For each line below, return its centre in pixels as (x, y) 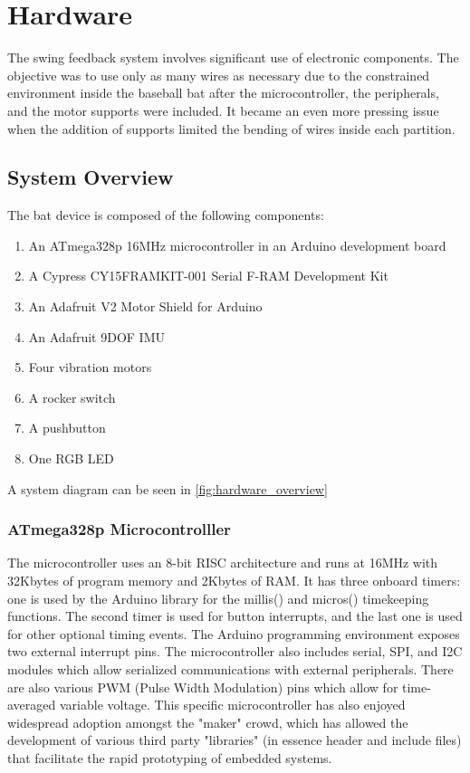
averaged (32, 705)
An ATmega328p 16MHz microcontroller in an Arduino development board (237, 245)
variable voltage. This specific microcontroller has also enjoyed (232, 705)
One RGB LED (71, 458)
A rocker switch (72, 397)
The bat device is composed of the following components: (166, 215)
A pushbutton (67, 428)
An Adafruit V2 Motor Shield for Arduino (145, 306)
